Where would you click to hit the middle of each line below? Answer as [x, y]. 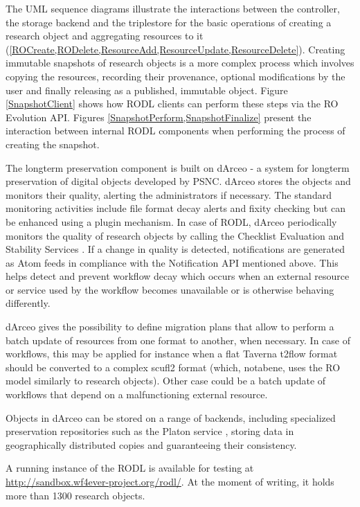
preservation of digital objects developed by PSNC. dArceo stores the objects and [178, 181]
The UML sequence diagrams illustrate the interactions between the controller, [173, 8]
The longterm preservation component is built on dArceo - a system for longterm [178, 167]
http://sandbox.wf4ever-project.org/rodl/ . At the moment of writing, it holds [170, 481]
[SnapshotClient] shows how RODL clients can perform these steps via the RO [172, 104]
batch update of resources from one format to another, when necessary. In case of [178, 340]
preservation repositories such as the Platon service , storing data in [150, 431]
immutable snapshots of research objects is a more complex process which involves [180, 63]
